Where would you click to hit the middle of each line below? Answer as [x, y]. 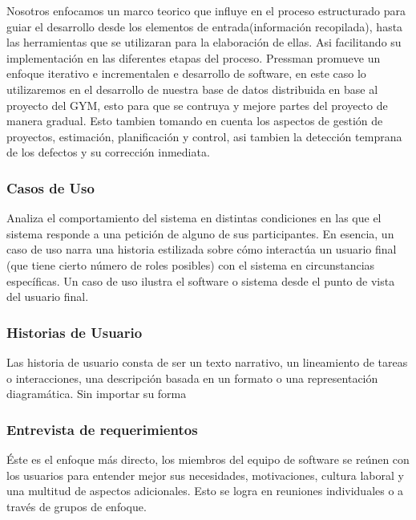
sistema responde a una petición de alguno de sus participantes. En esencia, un [200, 233]
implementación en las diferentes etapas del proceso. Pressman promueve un [194, 57]
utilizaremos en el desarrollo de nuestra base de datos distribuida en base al [192, 89]
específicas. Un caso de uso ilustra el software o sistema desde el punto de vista [201, 280]
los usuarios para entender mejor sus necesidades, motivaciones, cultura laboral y [205, 475]
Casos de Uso [50, 187]
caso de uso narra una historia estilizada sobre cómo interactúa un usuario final [202, 249]
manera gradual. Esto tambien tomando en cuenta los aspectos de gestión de [195, 121]
